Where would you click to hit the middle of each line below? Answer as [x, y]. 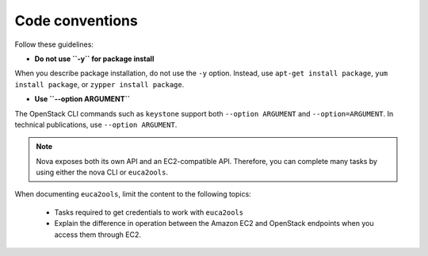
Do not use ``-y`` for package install [94, 59]
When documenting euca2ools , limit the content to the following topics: [133, 194]
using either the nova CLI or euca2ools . [102, 172]
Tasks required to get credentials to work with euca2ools [149, 212]
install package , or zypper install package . [99, 84]
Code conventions [76, 21]
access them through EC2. [98, 235]
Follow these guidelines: [54, 44]
